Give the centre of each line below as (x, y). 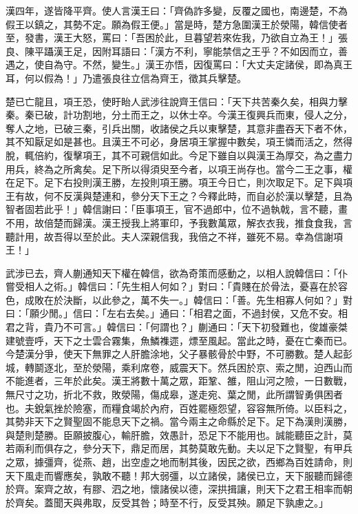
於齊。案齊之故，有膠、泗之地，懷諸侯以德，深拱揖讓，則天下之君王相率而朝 (179, 489)
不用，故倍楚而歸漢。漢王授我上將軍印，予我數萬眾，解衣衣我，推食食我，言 (179, 222)
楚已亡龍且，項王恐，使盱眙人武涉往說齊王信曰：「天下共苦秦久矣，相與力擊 (177, 101)
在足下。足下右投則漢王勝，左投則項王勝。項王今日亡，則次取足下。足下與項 (179, 182)
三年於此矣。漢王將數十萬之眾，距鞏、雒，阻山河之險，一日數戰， (203, 381)
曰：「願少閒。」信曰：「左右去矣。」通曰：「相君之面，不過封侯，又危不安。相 (177, 313)
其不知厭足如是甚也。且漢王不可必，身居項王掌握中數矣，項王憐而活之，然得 (179, 142)
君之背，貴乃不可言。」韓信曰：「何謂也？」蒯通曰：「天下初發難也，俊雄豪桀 (177, 327)
